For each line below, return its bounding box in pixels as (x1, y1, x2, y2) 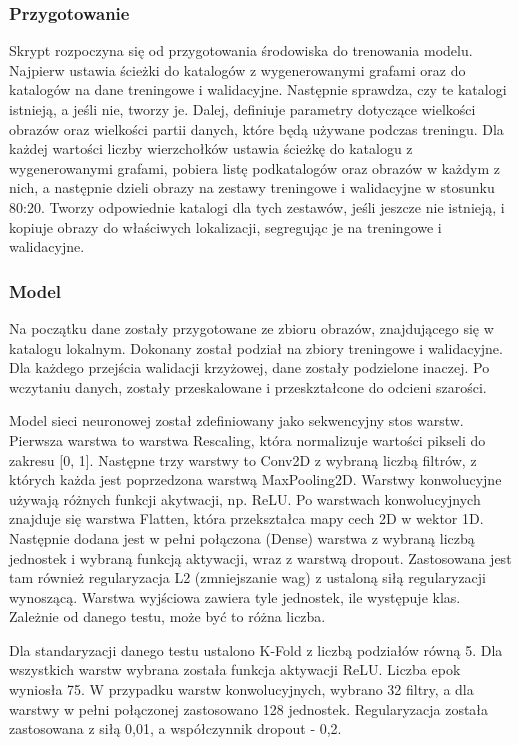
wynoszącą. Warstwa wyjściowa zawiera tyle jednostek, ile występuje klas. (9, 586, 461, 607)
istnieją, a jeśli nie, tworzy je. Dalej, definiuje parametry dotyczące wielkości (9, 99, 476, 119)
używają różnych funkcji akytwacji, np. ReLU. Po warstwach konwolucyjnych (9, 488, 481, 509)
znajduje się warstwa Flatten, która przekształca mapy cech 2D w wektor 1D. (9, 508, 484, 529)
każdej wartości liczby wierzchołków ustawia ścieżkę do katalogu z (9, 138, 413, 159)
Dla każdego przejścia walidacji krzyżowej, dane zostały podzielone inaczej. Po (9, 357, 490, 378)
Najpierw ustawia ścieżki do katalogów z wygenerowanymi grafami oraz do (9, 59, 466, 80)
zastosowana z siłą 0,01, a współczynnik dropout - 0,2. (9, 718, 342, 739)
